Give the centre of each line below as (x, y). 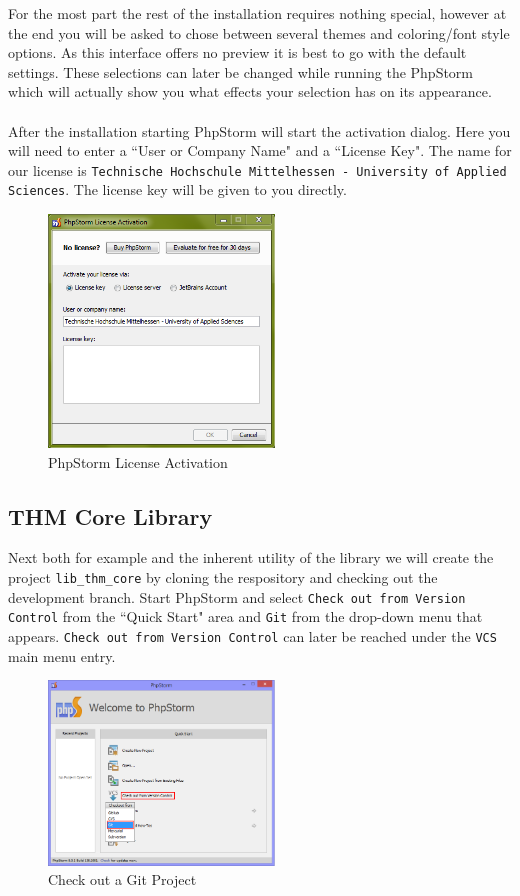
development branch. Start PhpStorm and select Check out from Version (237, 596)
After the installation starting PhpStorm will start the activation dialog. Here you (259, 130)
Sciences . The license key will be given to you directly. (177, 189)
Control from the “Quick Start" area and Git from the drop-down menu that (245, 616)
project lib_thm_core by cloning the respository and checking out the (223, 576)
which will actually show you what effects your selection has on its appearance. (250, 91)
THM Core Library (110, 515)
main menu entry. (62, 655)
